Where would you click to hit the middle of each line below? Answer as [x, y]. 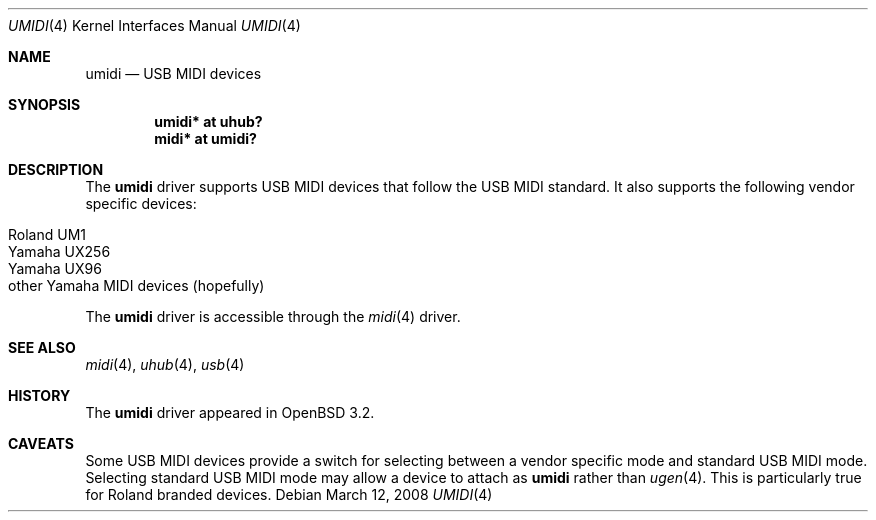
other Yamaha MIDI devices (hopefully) [136, 285]
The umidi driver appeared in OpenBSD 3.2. [230, 412]
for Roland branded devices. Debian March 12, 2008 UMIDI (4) [289, 494]
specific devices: [141, 203]
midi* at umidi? [205, 138]
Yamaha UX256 [59, 251]
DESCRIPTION [56, 169]
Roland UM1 [47, 234]
